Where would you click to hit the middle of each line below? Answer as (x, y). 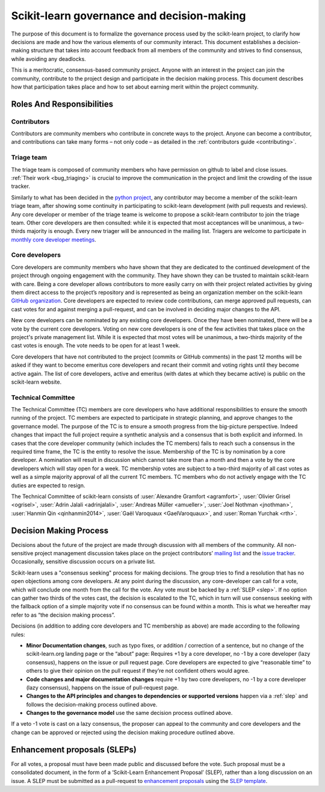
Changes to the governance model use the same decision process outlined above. (129, 713)
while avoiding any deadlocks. (49, 59)
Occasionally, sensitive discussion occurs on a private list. (83, 562)
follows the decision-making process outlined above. (92, 704)
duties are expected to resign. (48, 485)
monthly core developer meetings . (54, 239)
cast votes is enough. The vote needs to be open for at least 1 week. (96, 346)
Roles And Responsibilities (62, 104)
